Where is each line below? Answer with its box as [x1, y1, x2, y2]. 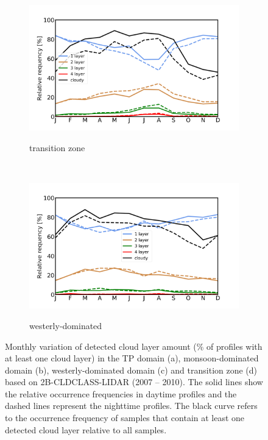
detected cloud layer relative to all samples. [5, 423, 167, 436]
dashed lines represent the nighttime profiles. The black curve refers [5, 399, 258, 412]
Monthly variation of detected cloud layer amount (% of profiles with [5, 339, 263, 352]
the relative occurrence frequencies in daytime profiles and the [5, 387, 237, 400]
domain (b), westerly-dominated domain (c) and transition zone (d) [5, 363, 258, 376]
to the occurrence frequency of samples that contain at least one [5, 411, 245, 424]
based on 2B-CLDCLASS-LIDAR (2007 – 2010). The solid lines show [5, 375, 263, 388]
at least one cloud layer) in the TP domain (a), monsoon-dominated [5, 352, 259, 364]
